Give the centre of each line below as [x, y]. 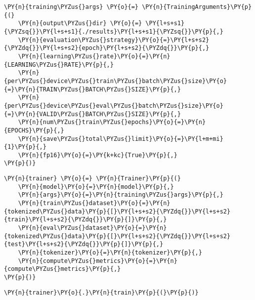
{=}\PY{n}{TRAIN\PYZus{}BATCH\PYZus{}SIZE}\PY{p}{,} [92, 89]
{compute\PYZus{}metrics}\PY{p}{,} [63, 269]
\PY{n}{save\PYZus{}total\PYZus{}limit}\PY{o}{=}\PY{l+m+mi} [121, 139]
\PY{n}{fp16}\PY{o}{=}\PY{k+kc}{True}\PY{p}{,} [98, 155]
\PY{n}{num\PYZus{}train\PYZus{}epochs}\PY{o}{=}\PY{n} [112, 122]
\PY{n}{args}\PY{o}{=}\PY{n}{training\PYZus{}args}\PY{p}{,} [121, 195]
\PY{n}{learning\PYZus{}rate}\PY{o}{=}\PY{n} [94, 56]
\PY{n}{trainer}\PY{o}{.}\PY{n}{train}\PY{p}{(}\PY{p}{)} [101, 292]
